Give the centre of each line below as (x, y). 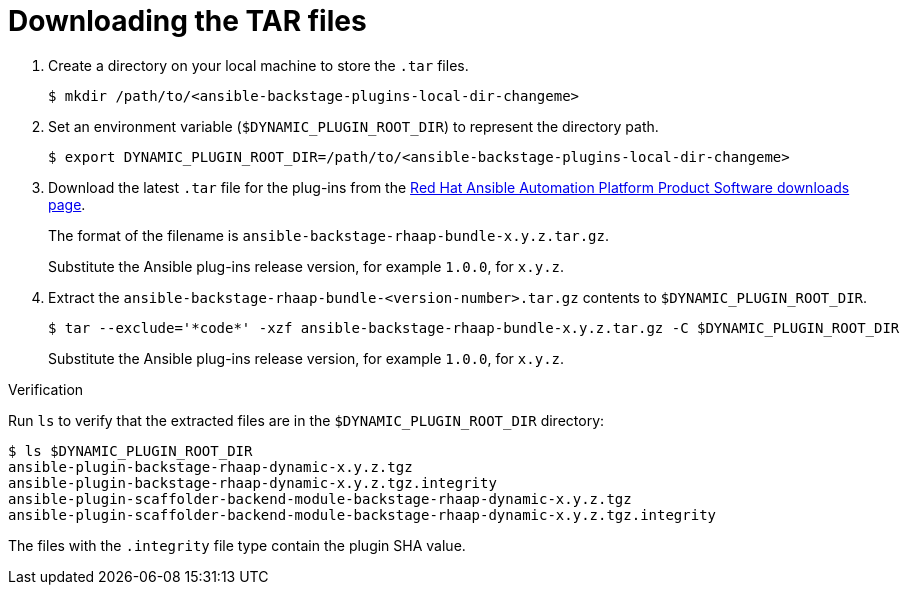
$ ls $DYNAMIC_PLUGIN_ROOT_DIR (130, 450)
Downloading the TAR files (187, 21)
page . (67, 204)
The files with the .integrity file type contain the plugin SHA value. (237, 545)
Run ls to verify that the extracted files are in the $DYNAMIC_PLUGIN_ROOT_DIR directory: (306, 420)
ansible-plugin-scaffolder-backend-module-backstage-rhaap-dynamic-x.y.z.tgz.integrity (362, 514)
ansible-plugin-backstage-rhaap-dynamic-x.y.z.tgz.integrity (252, 482)
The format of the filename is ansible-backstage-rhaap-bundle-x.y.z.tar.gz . (329, 235)
